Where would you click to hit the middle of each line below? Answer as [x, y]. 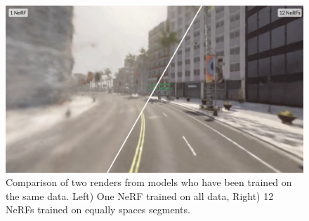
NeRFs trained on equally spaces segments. [98, 209]
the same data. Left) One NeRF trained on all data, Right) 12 [140, 195]
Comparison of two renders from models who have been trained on [149, 182]
